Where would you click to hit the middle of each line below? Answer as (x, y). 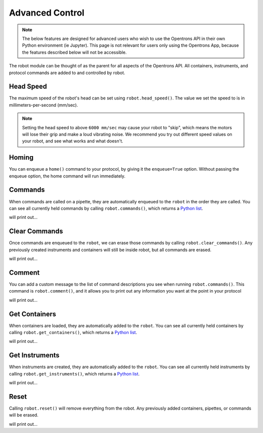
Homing (21, 158)
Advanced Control (47, 13)
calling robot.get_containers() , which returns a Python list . (73, 333)
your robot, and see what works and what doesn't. (73, 141)
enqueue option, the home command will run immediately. (67, 176)
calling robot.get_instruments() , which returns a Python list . (74, 374)
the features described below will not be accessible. (74, 52)
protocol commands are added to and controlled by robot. (67, 73)
